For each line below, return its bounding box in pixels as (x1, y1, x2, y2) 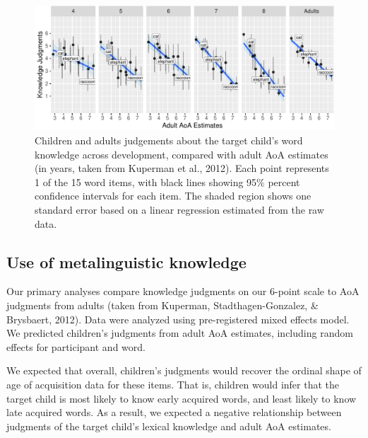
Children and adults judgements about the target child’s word (35, 132, 303, 147)
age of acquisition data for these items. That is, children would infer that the (6, 376, 339, 391)
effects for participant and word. (6, 339, 146, 354)
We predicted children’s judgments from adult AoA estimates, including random (6, 325, 353, 340)
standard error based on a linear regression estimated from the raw (35, 202, 324, 217)
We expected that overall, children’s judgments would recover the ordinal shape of (6, 363, 362, 378)
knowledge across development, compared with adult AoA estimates (35, 146, 328, 161)
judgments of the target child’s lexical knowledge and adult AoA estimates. (6, 418, 331, 433)
